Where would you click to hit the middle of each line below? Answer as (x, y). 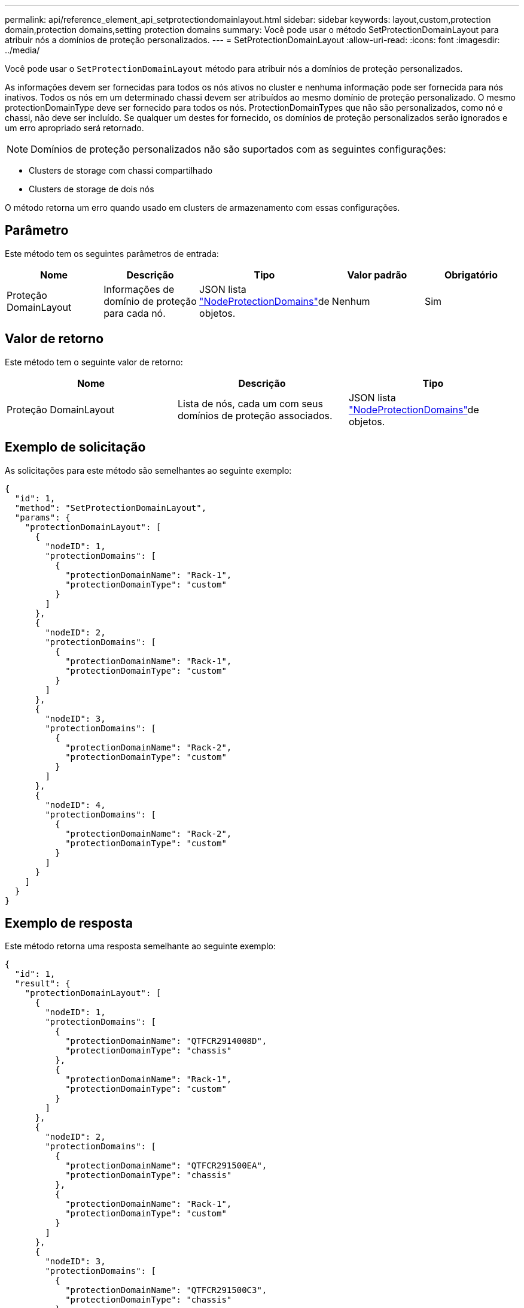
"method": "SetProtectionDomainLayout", (111, 508)
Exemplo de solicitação (75, 447)
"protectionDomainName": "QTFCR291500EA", (166, 1166)
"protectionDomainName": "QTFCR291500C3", (166, 1290)
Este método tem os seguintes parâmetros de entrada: (112, 253)
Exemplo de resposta (69, 923)
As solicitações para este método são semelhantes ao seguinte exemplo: (148, 470)
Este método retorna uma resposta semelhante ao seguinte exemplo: (140, 946)
